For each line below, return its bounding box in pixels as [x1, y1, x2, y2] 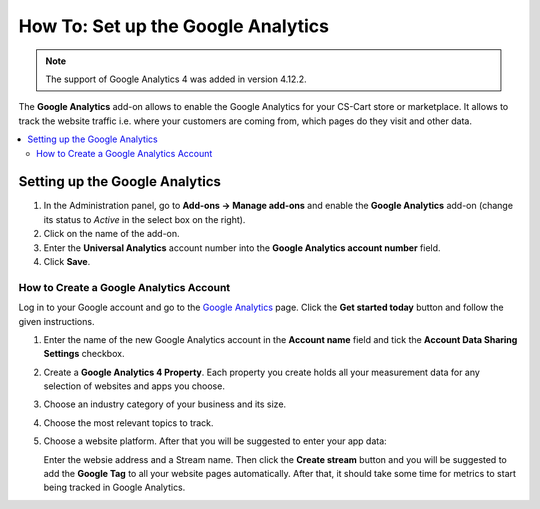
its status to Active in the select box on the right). [43, 213, 246, 225]
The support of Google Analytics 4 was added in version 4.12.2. [45, 73, 307, 85]
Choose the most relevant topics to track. [43, 416, 214, 429]
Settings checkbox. [43, 348, 125, 360]
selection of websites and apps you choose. [43, 380, 225, 392]
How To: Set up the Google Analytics [18, 15, 330, 37]
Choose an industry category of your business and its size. [43, 398, 287, 410]
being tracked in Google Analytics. [43, 481, 186, 494]
